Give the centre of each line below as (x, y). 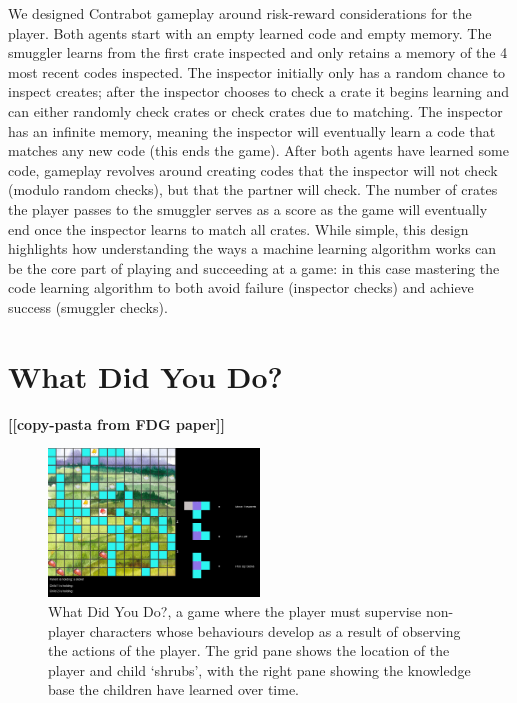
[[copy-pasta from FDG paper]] (117, 423)
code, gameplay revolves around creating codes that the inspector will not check (253, 169)
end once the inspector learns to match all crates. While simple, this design (238, 228)
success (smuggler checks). (88, 306)
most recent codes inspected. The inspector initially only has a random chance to (257, 71)
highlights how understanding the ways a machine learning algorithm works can (252, 248)
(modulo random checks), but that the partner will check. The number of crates (253, 189)
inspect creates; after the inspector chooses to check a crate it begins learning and (259, 91)
